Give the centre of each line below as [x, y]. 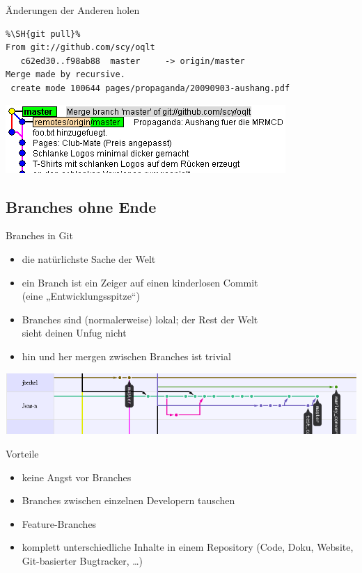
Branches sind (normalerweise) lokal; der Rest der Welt [140, 319]
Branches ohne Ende [81, 206]
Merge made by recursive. [65, 75]
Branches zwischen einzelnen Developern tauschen [128, 500]
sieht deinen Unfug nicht [74, 333]
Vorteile [22, 453]
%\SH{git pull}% [43, 34]
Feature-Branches [59, 523]
